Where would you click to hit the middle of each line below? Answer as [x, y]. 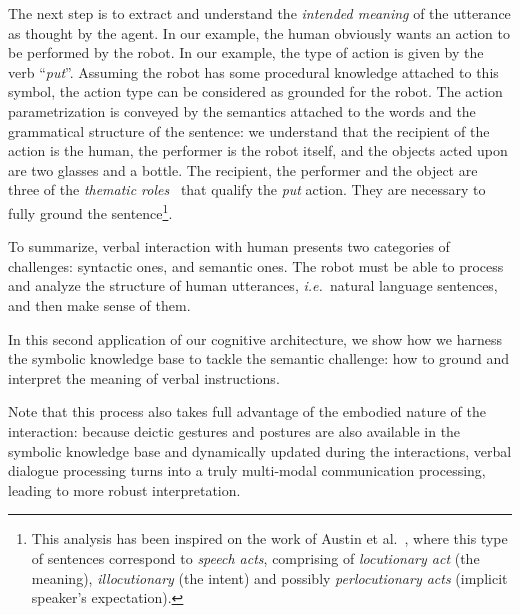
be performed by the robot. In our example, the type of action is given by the [246, 52]
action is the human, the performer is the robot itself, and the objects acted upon [258, 150]
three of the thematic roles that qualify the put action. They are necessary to [247, 189]
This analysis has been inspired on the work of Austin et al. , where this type [269, 538]
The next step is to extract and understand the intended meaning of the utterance [259, 13]
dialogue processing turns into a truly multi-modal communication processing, [247, 470]
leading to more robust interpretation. [124, 489]
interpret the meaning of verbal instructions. [144, 377]
